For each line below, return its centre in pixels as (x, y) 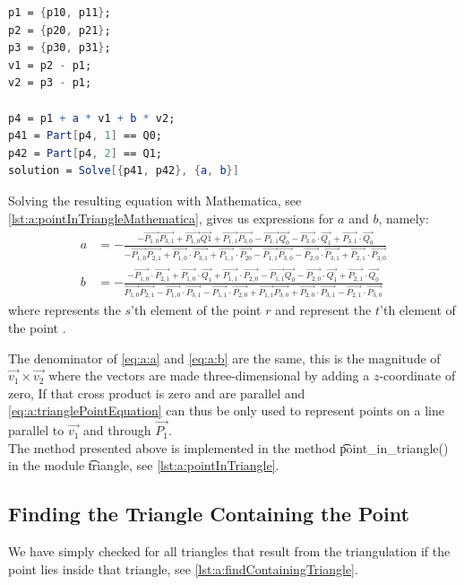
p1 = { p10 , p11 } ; (60, 13)
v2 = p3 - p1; (50, 83)
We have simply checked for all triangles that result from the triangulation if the (229, 551)
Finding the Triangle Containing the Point (209, 514)
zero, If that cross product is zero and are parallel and (157, 393)
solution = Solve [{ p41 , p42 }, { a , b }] (124, 171)
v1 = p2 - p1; (50, 65)
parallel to (36, 430)
